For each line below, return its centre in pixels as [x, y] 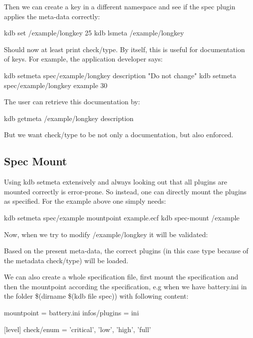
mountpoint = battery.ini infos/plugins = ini [72, 313]
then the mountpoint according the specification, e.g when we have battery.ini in [126, 286]
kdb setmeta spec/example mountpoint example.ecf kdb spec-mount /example [122, 217]
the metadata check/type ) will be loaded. [66, 260]
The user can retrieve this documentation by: [72, 102]
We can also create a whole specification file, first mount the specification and [121, 277]
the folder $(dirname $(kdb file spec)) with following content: [96, 296]
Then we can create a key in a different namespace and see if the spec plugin [120, 6]
